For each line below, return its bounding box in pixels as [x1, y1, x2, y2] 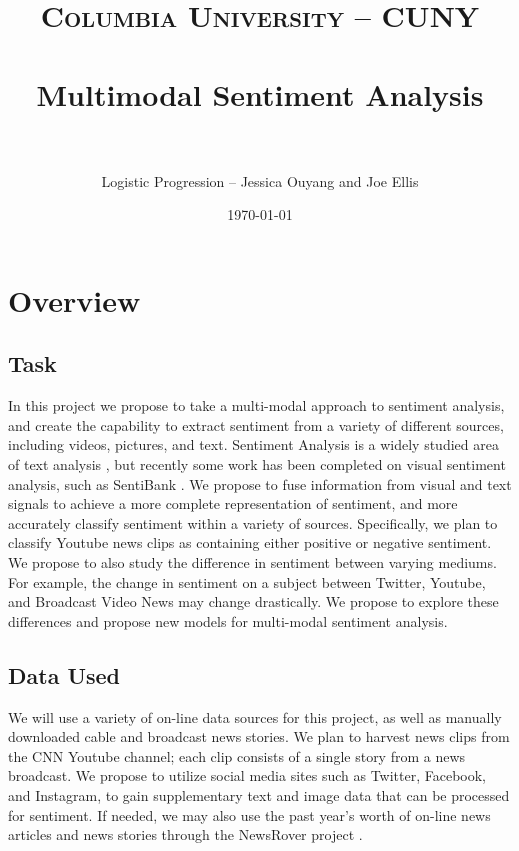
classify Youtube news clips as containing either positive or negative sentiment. [8, 532, 492, 553]
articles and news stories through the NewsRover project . [8, 824, 363, 845]
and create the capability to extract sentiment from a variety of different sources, [8, 414, 504, 435]
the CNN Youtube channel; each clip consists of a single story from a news [8, 745, 466, 766]
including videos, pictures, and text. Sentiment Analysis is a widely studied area [8, 434, 499, 455]
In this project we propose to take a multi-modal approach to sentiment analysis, [8, 395, 505, 416]
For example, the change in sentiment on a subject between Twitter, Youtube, [8, 571, 486, 592]
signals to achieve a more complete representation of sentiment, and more [8, 493, 458, 514]
